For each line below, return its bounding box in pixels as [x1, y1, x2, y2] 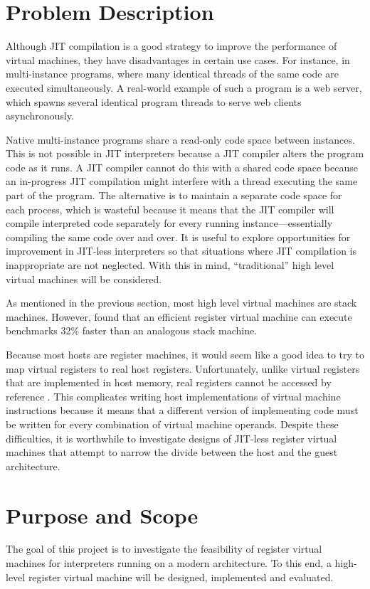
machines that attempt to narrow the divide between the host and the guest [6, 445, 338, 460]
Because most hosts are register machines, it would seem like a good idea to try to [6, 347, 365, 361]
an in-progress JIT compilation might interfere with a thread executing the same [6, 174, 358, 189]
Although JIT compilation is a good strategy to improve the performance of [6, 38, 337, 53]
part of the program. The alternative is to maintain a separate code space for [6, 188, 342, 203]
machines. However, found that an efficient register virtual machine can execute [6, 309, 352, 324]
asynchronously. [6, 108, 74, 123]
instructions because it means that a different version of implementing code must [6, 403, 359, 418]
